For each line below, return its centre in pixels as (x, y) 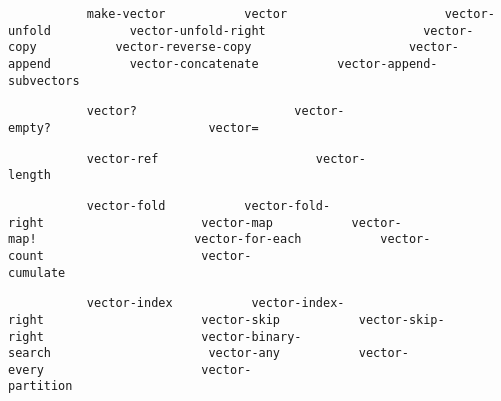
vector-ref (122, 158)
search (29, 353)
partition (40, 386)
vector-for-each (248, 239)
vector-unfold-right (197, 30)
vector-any (244, 353)
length (29, 175)
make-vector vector (187, 14)
